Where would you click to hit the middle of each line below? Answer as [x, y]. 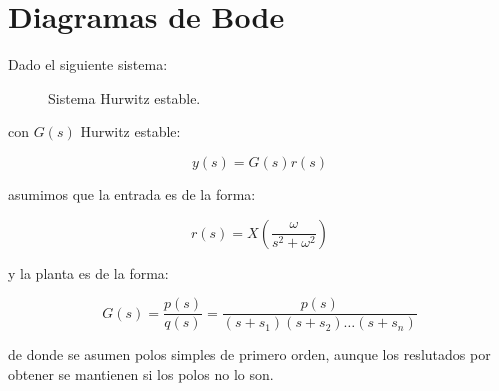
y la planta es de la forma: [88, 272]
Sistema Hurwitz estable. [124, 97]
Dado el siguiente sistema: [88, 64]
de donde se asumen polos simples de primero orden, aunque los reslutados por [249, 354]
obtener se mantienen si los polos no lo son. [141, 373]
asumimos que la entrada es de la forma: [132, 193]
